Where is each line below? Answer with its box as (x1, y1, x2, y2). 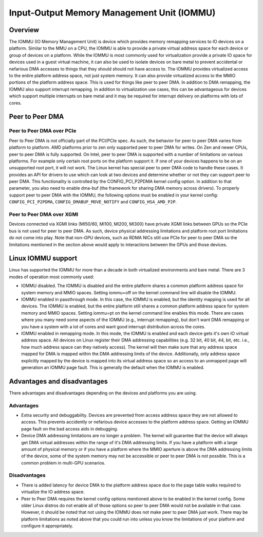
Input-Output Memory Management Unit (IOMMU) (9, 7, 216, 18)
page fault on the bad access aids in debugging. (21, 426, 118, 431)
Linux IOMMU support (9, 254, 77, 263)
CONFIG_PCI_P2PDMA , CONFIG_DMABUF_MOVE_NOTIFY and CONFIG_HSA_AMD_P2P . (9, 199, 177, 205)
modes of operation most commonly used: (9, 274, 94, 280)
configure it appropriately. (21, 523, 74, 529)
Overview (9, 26, 39, 34)
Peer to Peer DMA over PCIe (9, 127, 76, 134)
